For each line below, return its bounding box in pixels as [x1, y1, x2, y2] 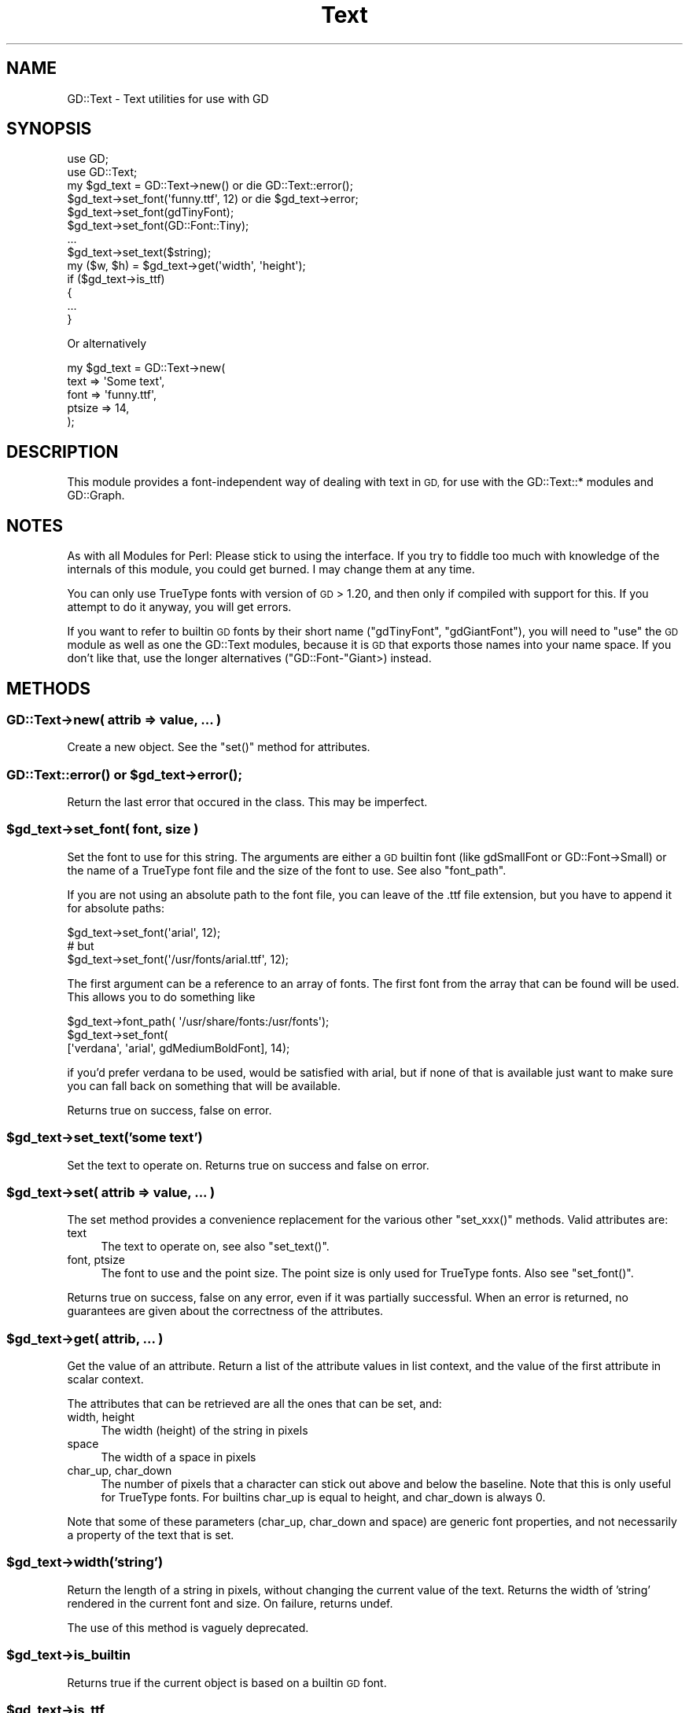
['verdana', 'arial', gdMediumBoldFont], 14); [67, 1041, 290, 1055]
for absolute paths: [67, 901, 165, 915]
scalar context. [67, 1372, 144, 1387]
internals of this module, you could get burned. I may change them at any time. [67, 562, 475, 577]
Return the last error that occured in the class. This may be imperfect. [67, 795, 428, 809]
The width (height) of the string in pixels [101, 1424, 308, 1438]
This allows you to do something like [67, 989, 256, 1004]
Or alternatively [67, 337, 147, 351]
